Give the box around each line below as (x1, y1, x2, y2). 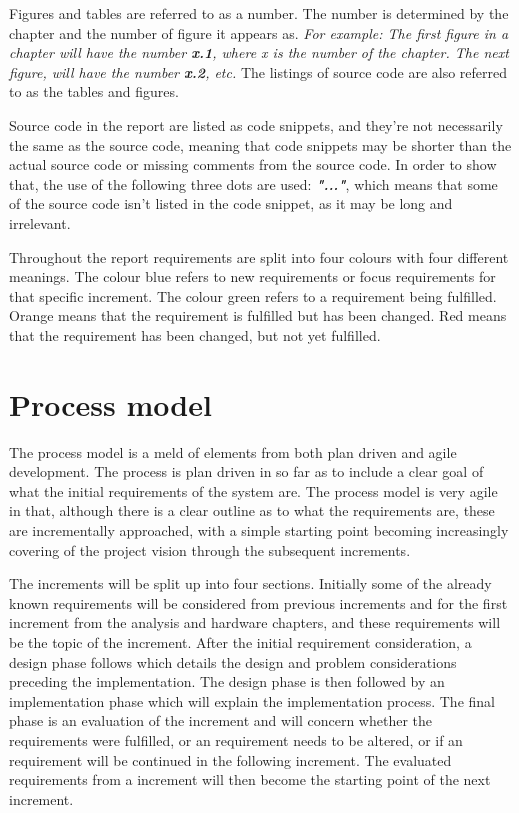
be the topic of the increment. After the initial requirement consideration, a (9, 631, 472, 652)
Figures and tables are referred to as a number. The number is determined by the (9, 3, 509, 23)
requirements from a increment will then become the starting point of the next (9, 769, 491, 790)
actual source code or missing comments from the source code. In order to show (9, 154, 497, 175)
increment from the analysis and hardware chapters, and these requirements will (9, 612, 501, 633)
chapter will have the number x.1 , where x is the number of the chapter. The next (9, 42, 509, 63)
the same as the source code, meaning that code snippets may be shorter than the (9, 134, 512, 155)
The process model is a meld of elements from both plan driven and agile (9, 441, 457, 462)
